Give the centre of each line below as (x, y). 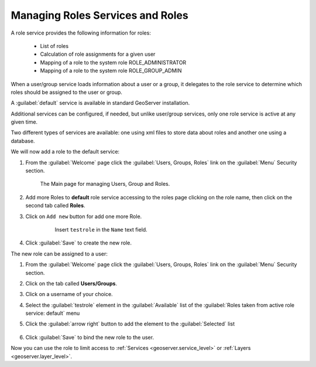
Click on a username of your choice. (69, 294)
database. (23, 141)
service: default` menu (53, 313)
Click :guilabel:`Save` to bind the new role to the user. (90, 337)
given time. (24, 122)
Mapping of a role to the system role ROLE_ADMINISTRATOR (113, 62)
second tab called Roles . (55, 206)
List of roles (54, 46)
